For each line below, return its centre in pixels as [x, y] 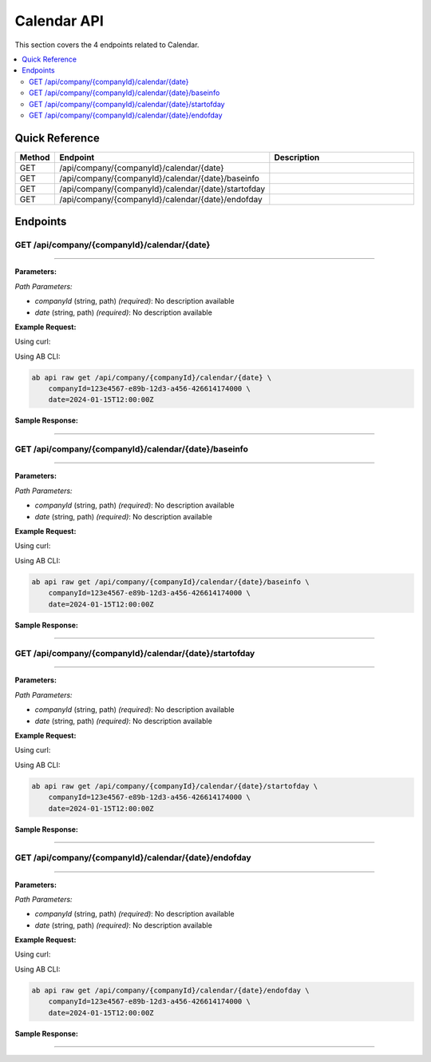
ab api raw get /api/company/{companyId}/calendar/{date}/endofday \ [170, 990]
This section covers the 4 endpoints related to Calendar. [107, 45]
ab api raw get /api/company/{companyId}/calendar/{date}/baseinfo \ [170, 582]
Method [35, 157]
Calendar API [59, 21]
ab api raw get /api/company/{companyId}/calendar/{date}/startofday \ [175, 786]
